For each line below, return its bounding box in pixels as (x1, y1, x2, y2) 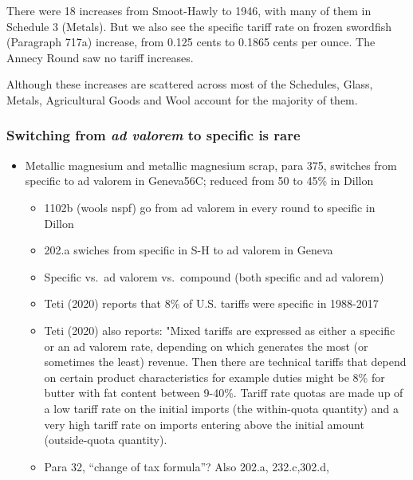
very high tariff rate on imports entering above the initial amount (44, 415, 364, 432)
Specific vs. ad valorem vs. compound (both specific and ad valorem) (44, 268, 384, 285)
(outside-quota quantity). (44, 431, 167, 448)
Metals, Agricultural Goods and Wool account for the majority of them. (6, 91, 358, 108)
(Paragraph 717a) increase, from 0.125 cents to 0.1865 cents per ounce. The (6, 33, 376, 50)
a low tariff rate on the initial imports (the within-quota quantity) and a (44, 399, 399, 416)
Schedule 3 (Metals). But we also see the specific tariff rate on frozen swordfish (6, 18, 391, 34)
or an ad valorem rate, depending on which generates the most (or (44, 337, 368, 354)
